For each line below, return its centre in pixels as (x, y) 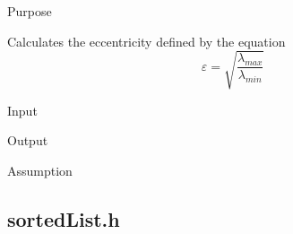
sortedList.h (64, 218)
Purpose (30, 11)
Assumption (40, 170)
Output (28, 140)
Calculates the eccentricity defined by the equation (146, 41)
